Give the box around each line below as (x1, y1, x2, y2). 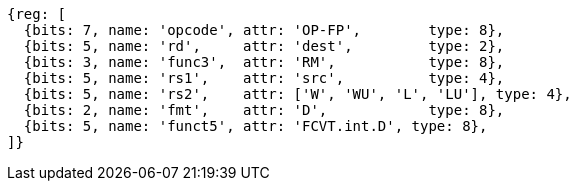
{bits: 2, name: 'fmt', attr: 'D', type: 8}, (23, 102, 505, 118)
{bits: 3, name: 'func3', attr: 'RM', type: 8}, (23, 54, 505, 70)
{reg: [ (7, 6, 67, 22)
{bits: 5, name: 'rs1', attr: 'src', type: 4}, (23, 70, 505, 86)
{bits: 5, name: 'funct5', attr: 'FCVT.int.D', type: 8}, (23, 118, 488, 134)
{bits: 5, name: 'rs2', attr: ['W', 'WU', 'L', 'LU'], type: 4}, (23, 86, 572, 102)
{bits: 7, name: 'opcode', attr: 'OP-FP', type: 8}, (23, 22, 505, 38)
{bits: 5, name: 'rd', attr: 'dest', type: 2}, (23, 38, 505, 54)
